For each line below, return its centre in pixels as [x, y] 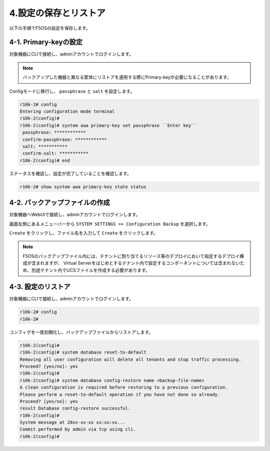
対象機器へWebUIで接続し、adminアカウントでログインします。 [75, 215]
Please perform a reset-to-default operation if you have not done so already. [120, 394]
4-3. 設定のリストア [40, 287]
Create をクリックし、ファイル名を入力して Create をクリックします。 [84, 233]
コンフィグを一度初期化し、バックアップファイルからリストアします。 [81, 332]
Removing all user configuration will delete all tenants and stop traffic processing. [130, 359]
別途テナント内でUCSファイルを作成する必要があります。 [90, 270]
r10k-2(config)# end [45, 160]
